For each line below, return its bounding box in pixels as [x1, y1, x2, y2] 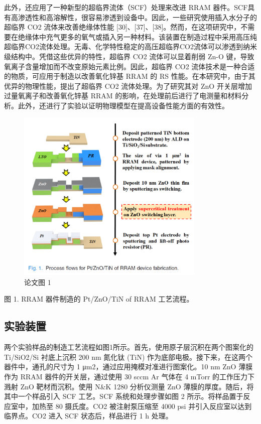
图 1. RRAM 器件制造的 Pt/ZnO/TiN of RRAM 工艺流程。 [4, 294, 194, 304]
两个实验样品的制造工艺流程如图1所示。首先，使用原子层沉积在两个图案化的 [4, 342, 253, 352]
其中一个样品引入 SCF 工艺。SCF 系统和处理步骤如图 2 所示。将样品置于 [4, 391, 243, 401]
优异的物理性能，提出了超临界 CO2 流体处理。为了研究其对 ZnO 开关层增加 [4, 80, 252, 91]
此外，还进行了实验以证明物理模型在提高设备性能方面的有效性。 [18, 100, 229, 110]
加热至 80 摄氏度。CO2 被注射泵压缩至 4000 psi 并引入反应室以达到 [32, 400, 252, 411]
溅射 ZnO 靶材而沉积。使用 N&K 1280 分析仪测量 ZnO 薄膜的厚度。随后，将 [4, 381, 254, 391]
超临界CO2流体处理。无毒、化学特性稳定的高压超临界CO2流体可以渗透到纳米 [4, 41, 257, 52]
